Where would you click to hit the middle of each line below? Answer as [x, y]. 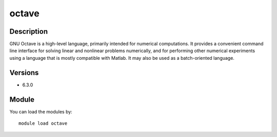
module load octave [43, 123]
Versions [24, 72]
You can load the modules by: [41, 111]
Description [29, 31]
